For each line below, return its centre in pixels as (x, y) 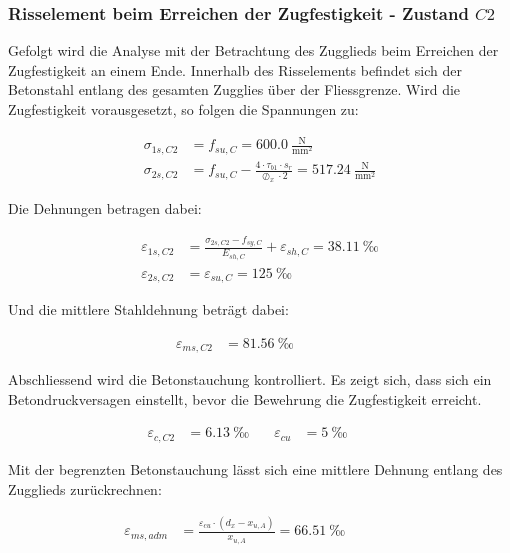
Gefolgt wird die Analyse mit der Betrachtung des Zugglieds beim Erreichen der (253, 50)
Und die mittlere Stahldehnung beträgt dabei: (148, 309)
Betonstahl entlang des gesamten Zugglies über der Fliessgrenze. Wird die (234, 89)
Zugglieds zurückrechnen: (85, 488)
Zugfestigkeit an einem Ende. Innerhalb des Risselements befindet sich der (235, 69)
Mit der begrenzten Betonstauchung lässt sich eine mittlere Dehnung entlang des (255, 468)
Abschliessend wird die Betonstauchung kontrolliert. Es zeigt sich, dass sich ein (250, 379)
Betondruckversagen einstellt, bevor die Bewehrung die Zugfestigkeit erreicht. (245, 398)
